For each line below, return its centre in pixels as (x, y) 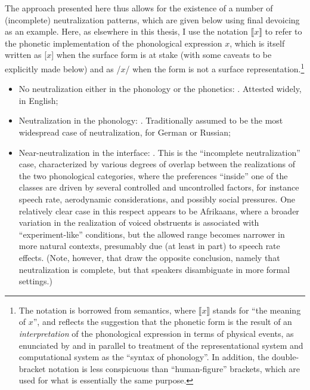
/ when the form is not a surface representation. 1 (215, 67)
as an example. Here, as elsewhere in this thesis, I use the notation (126, 31)
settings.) (35, 281)
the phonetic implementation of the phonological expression (114, 43)
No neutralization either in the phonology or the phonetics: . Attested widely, (160, 89)
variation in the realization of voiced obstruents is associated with (139, 222)
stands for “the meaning (257, 310)
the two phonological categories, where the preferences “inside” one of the (153, 175)
